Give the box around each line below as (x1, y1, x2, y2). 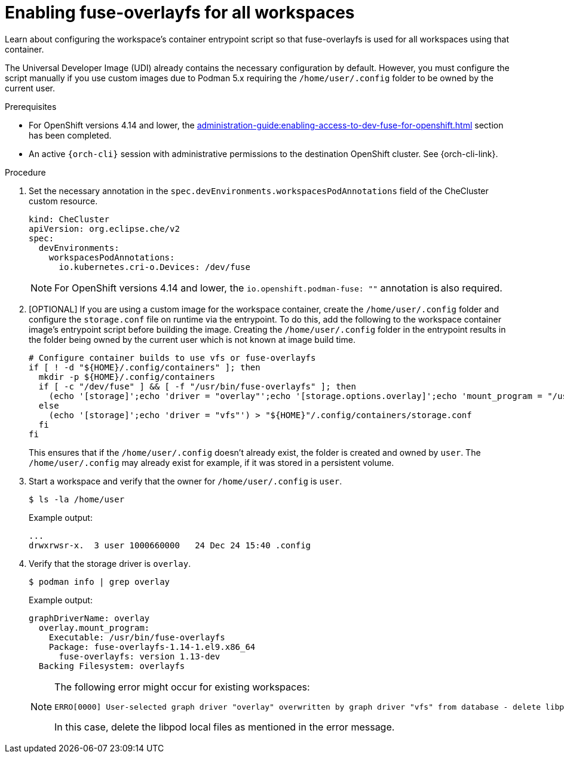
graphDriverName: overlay (29, 613, 150, 623)
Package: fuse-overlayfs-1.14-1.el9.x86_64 (48, 642, 256, 652)
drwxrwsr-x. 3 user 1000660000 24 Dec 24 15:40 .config (29, 540, 311, 550)
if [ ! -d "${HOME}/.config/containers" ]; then (29, 362, 260, 372)
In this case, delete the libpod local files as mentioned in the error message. (54, 720, 395, 733)
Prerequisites (5, 101, 57, 112)
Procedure (5, 167, 46, 177)
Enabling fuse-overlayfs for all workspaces (5, 2, 355, 23)
